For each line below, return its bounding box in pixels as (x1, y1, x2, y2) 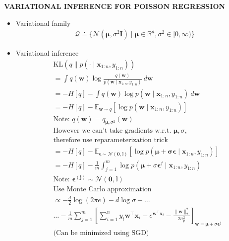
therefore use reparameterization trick (53, 137, 168, 144)
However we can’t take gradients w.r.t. (53, 127, 172, 135)
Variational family (15, 17, 71, 28)
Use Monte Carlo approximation (53, 186, 152, 193)
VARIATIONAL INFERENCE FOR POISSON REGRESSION (4, 1, 226, 11)
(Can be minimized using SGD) (53, 229, 149, 237)
